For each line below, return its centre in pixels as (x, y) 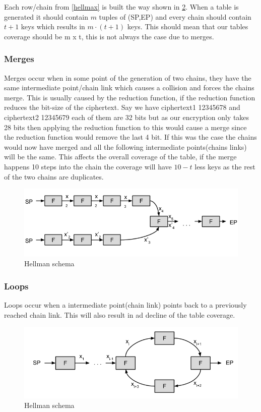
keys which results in (53, 26)
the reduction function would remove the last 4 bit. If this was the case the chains (130, 137)
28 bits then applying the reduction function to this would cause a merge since (125, 127)
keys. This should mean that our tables (188, 26)
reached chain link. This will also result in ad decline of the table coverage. (120, 314)
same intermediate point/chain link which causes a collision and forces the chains (129, 87)
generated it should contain (46, 16)
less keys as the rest (225, 166)
